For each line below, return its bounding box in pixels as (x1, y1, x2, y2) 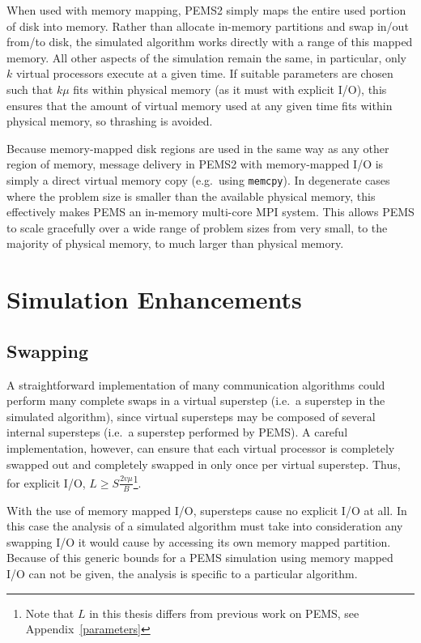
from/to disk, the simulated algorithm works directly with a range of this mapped (6, 33, 413, 50)
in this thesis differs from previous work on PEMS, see (89, 604, 359, 621)
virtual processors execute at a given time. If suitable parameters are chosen (15, 65, 393, 82)
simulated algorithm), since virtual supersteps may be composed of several (6, 407, 376, 424)
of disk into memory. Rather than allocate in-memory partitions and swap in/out (6, 17, 409, 34)
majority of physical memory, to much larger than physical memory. (6, 235, 344, 252)
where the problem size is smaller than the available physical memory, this (6, 187, 376, 204)
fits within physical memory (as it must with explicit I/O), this (73, 80, 387, 97)
